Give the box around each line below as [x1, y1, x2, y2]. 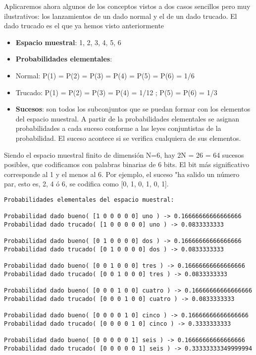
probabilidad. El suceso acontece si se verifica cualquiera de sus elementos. [15, 132, 241, 143]
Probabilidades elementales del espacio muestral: [4, 196, 174, 203]
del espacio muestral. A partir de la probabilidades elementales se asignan [15, 113, 240, 123]
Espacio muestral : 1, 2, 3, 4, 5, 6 [15, 37, 121, 47]
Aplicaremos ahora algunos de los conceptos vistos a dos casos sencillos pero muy [4, 1, 251, 11]
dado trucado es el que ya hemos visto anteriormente [4, 20, 164, 31]
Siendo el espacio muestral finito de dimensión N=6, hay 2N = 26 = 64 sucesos [4, 149, 244, 160]
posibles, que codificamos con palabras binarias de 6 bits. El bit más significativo [4, 159, 250, 170]
